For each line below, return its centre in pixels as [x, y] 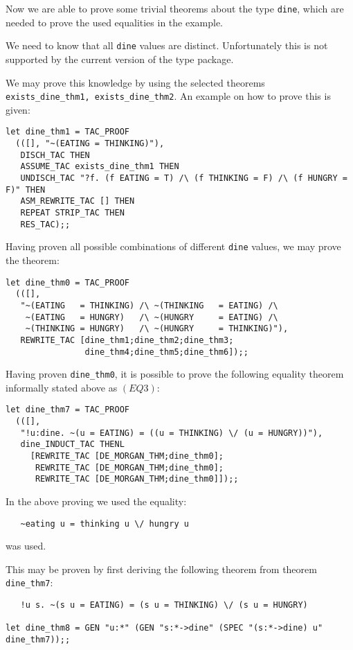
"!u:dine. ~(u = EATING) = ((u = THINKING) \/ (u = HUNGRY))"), [172, 433]
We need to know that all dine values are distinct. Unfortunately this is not [167, 45]
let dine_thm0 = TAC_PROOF [67, 282]
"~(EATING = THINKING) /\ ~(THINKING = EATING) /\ [149, 305]
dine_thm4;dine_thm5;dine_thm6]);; [166, 352]
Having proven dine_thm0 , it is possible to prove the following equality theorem [175, 374]
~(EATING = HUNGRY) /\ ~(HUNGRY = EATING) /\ [152, 317]
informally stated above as [62, 387]
